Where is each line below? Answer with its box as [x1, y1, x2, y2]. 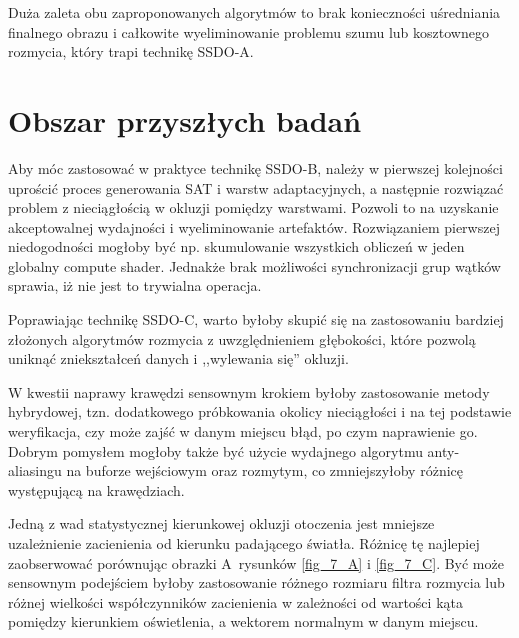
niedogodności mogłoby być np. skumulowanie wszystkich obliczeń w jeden [8, 236, 465, 257]
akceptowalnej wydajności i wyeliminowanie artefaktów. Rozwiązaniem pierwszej [8, 216, 500, 237]
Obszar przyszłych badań [8, 99, 362, 140]
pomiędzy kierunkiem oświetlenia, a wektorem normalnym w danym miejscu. [8, 611, 479, 632]
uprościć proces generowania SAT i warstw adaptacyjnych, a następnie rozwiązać [8, 177, 504, 198]
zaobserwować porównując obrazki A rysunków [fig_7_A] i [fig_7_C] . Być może [8, 552, 504, 573]
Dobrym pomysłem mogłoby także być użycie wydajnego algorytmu [8, 440, 423, 461]
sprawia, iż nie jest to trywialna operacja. [8, 275, 262, 296]
